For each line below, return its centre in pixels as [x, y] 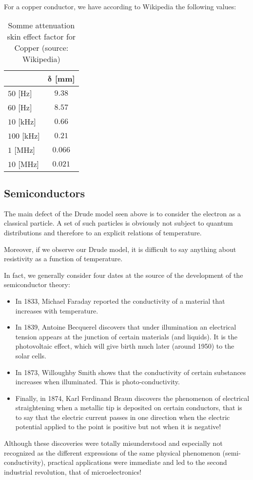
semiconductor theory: [37, 284]
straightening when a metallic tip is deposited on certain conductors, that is [129, 407]
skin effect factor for [41, 36]
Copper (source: [41, 47]
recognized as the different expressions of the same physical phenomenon [112, 452]
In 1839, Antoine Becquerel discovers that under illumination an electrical [126, 327]
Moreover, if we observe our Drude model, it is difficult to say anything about [120, 249]
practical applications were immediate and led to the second [137, 462]
